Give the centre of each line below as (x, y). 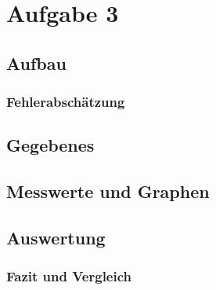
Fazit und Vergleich (69, 276)
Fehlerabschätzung (66, 102)
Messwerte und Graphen (108, 191)
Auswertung (56, 237)
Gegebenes (50, 145)
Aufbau (36, 62)
